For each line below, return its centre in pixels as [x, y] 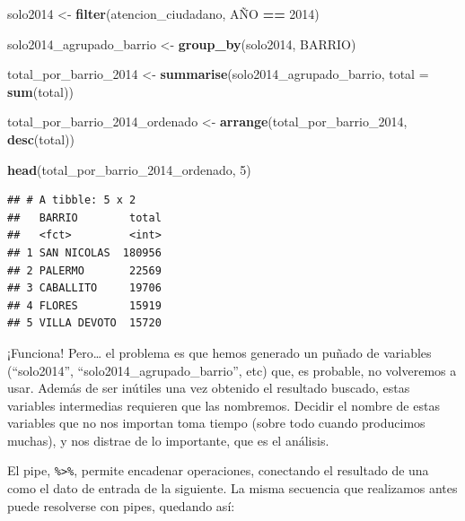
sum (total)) [40, 91]
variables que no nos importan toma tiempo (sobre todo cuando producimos [216, 423]
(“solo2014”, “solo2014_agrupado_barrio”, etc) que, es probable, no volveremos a [232, 370]
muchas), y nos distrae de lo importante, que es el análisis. [168, 440]
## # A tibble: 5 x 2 [72, 200]
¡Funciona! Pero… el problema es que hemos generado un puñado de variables [219, 352]
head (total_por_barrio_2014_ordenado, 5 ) [129, 169]
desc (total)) [41, 139]
